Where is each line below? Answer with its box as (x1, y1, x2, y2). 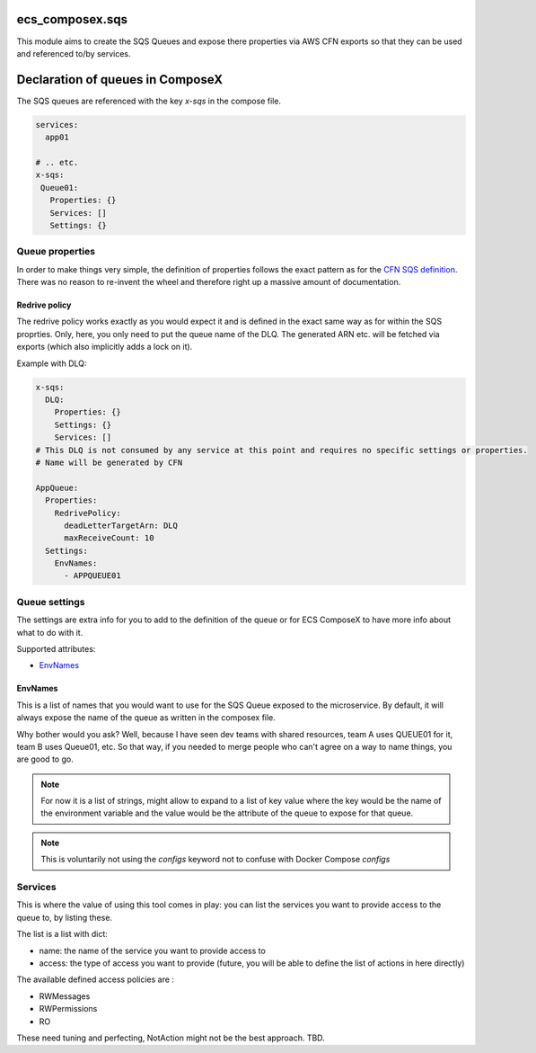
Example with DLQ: (16, 358, 87, 369)
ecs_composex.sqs (16, 12, 127, 27)
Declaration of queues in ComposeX (16, 72, 224, 87)
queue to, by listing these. (16, 912, 112, 923)
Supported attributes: (16, 643, 96, 654)
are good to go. (16, 754, 74, 764)
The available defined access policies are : (16, 974, 175, 985)
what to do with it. (16, 627, 83, 638)
